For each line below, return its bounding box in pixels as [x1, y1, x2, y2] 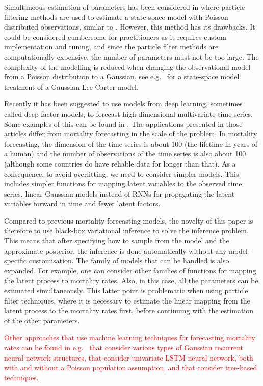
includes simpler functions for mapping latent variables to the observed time [4, 178, 242, 189]
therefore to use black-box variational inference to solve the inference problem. [4, 225, 249, 236]
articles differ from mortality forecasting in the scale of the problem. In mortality [4, 128, 257, 139]
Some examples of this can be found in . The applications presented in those [4, 118, 243, 129]
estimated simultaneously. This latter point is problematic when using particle [4, 285, 248, 296]
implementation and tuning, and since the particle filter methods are [4, 41, 219, 52]
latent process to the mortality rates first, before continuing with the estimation [4, 305, 254, 316]
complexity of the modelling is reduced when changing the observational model [4, 61, 251, 72]
